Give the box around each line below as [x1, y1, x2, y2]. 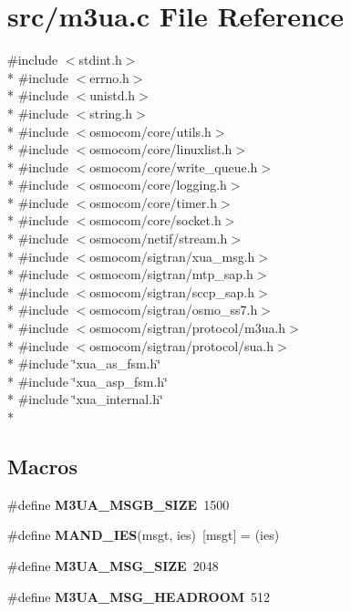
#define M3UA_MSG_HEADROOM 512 [7, 586, 271, 606]
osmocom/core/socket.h [89, 211, 222, 230]
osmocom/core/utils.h [89, 121, 212, 140]
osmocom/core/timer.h [89, 192, 217, 212]
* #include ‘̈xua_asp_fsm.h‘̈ [7, 371, 168, 390]
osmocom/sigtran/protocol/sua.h [89, 336, 274, 355]
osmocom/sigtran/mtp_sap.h [89, 265, 253, 284]
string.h [89, 103, 133, 122]
